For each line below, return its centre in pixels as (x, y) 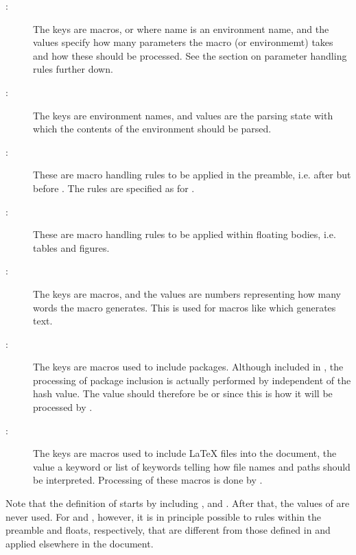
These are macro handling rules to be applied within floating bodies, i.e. (185, 234)
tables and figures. (71, 247)
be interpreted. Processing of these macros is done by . (148, 480)
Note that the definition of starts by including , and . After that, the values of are (178, 503)
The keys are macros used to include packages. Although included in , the (188, 367)
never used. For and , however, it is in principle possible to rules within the (164, 516)
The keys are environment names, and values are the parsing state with (183, 115)
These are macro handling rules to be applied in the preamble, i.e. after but (192, 175)
